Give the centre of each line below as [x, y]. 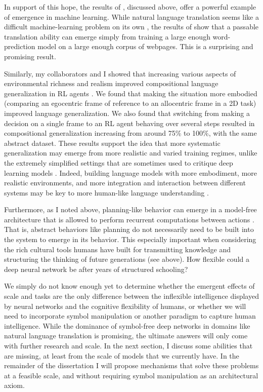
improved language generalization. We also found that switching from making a [127, 113]
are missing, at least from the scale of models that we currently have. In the [122, 355]
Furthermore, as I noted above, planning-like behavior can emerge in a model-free [130, 209]
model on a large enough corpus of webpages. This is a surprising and [145, 46]
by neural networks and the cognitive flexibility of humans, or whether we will [125, 306]
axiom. [14, 385]
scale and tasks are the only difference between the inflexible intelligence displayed [131, 296]
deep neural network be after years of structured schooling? [96, 269]
